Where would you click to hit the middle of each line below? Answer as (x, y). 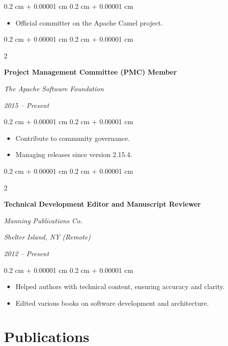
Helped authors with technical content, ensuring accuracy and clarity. (120, 286)
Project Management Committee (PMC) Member (90, 72)
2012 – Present (27, 253)
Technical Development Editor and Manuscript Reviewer (102, 204)
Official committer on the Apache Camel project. (89, 22)
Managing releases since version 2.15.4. (74, 154)
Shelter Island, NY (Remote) (47, 237)
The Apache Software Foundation (54, 88)
